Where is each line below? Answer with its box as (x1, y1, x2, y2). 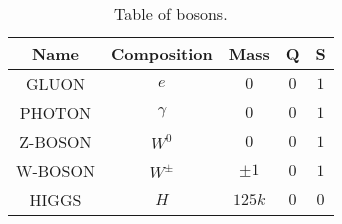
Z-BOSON (19, 130, 92, 153)
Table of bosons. (114, 2, 228, 25)
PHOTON (19, 101, 92, 124)
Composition (110, 42, 213, 65)
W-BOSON (16, 159, 95, 182)
